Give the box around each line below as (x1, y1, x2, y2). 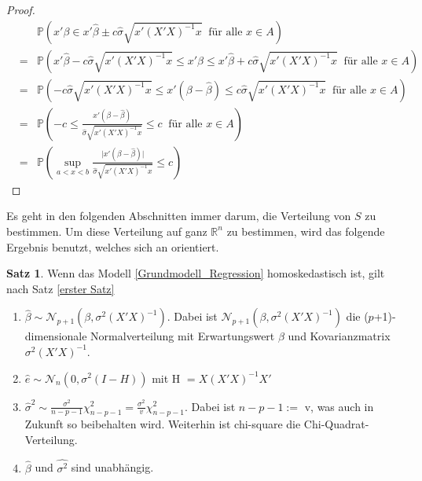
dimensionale (24, 328, 87, 344)
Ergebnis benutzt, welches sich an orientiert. (6, 238, 219, 255)
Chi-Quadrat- (303, 416, 369, 432)
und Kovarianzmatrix (288, 328, 391, 344)
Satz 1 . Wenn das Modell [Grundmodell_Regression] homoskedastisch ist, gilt (6, 265, 385, 281)
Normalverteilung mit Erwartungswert (90, 328, 275, 344)
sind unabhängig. (71, 459, 154, 475)
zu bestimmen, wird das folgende (226, 222, 385, 239)
